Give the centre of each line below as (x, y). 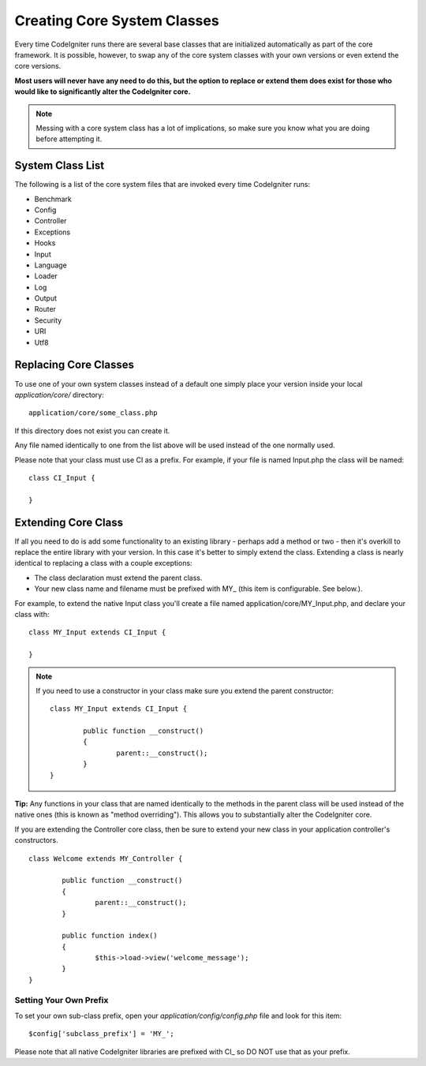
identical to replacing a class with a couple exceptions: (103, 563)
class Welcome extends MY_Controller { (106, 858)
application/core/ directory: (59, 395)
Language (50, 265)
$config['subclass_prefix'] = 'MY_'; (102, 1034)
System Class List (60, 166)
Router (45, 309)
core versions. (38, 66)
